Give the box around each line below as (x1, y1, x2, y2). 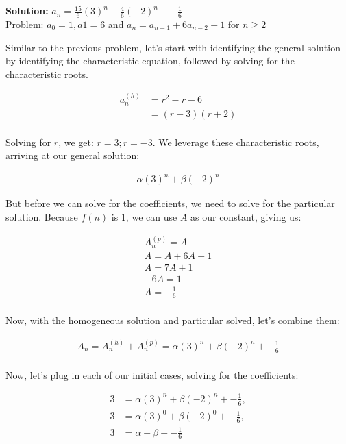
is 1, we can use (111, 210, 177, 224)
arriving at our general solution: (5, 148, 140, 162)
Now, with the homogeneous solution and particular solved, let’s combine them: (5, 313, 340, 328)
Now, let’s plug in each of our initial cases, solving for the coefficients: (5, 367, 299, 382)
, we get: (58, 134, 94, 149)
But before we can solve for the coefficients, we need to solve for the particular (5, 196, 335, 210)
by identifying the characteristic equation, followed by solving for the (5, 53, 295, 68)
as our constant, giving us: (190, 210, 301, 224)
